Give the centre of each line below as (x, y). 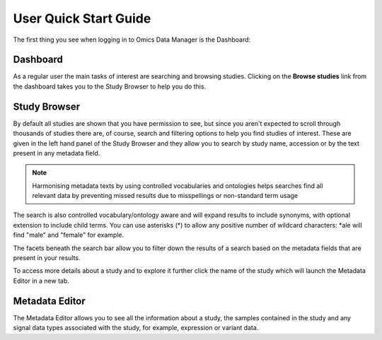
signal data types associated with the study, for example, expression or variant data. (136, 328)
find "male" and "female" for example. (68, 235)
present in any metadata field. (57, 153)
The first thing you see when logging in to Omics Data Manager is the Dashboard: (132, 40)
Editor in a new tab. (41, 281)
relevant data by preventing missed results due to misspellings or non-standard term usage (165, 196)
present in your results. (47, 258)
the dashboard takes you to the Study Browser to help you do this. (110, 86)
